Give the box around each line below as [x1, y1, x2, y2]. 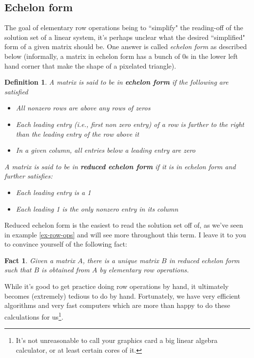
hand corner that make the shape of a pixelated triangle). [4, 60, 176, 71]
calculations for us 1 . [4, 310, 63, 322]
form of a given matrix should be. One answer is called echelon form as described [4, 41, 247, 52]
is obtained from [41, 265, 90, 275]
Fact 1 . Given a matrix [4, 255, 76, 265]
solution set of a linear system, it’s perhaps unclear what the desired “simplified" [4, 32, 245, 42]
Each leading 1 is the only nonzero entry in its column [16, 203, 178, 214]
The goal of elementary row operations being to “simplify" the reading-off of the [4, 22, 243, 33]
